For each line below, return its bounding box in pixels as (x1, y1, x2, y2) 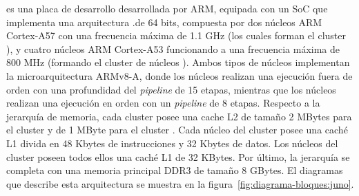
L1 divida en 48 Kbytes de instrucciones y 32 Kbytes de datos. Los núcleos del (6, 135, 338, 150)
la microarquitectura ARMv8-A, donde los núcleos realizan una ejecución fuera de (6, 68, 353, 83)
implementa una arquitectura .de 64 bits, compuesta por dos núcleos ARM (6, 14, 322, 29)
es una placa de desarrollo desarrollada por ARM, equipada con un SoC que (6, 1, 328, 15)
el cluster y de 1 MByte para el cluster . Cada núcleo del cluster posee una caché (6, 122, 348, 137)
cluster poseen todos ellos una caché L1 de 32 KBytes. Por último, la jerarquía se (6, 149, 350, 164)
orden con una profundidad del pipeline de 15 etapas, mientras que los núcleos (6, 82, 336, 96)
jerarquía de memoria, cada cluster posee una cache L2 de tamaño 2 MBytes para (6, 109, 352, 123)
